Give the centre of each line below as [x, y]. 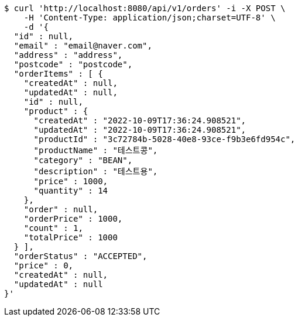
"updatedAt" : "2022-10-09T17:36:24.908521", [140, 130]
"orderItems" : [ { [58, 74]
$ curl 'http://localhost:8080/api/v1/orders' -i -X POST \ [145, 8]
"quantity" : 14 [71, 191]
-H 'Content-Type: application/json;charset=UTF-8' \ [150, 18]
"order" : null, [61, 209]
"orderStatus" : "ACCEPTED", [81, 256]
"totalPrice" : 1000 [71, 237]
